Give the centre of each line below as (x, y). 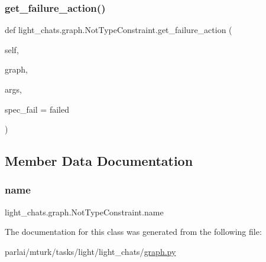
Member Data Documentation (99, 161)
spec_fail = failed (37, 109)
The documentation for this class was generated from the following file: (133, 232)
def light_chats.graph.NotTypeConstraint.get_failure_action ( (119, 30)
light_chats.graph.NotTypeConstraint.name (84, 212)
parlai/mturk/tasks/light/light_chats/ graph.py (90, 251)
